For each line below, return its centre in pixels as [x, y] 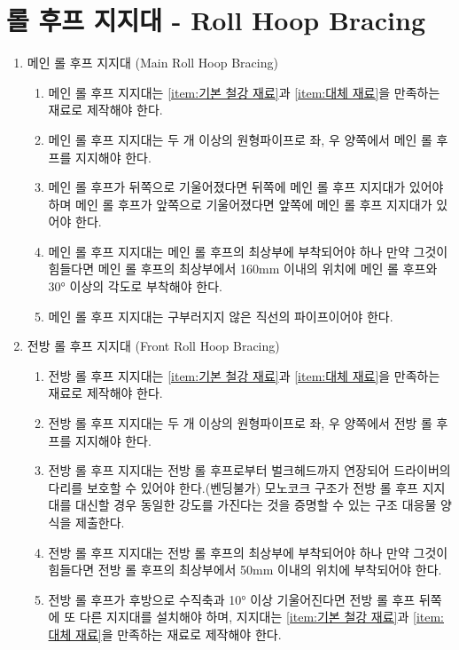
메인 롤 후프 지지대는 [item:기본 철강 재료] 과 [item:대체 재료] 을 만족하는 [244, 92]
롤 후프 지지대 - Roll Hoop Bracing [216, 20]
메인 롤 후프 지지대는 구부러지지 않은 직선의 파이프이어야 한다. [221, 316]
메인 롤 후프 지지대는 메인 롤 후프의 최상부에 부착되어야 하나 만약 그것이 [248, 251]
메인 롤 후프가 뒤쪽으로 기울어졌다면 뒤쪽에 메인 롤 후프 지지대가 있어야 [246, 187]
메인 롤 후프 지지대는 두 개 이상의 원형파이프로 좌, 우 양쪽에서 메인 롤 [240, 139]
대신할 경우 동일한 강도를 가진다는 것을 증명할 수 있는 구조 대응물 [256, 505]
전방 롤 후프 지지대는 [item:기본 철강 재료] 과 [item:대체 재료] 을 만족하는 [244, 375]
